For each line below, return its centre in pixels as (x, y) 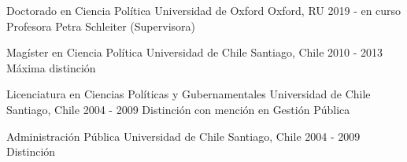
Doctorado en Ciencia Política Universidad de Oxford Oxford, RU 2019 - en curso (204, 10)
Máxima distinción (51, 67)
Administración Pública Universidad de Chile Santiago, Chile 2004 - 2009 (183, 136)
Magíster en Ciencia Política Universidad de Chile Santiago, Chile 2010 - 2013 (195, 52)
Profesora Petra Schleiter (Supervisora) (101, 26)
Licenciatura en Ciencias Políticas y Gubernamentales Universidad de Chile (189, 94)
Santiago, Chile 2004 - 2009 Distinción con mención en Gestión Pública (178, 109)
